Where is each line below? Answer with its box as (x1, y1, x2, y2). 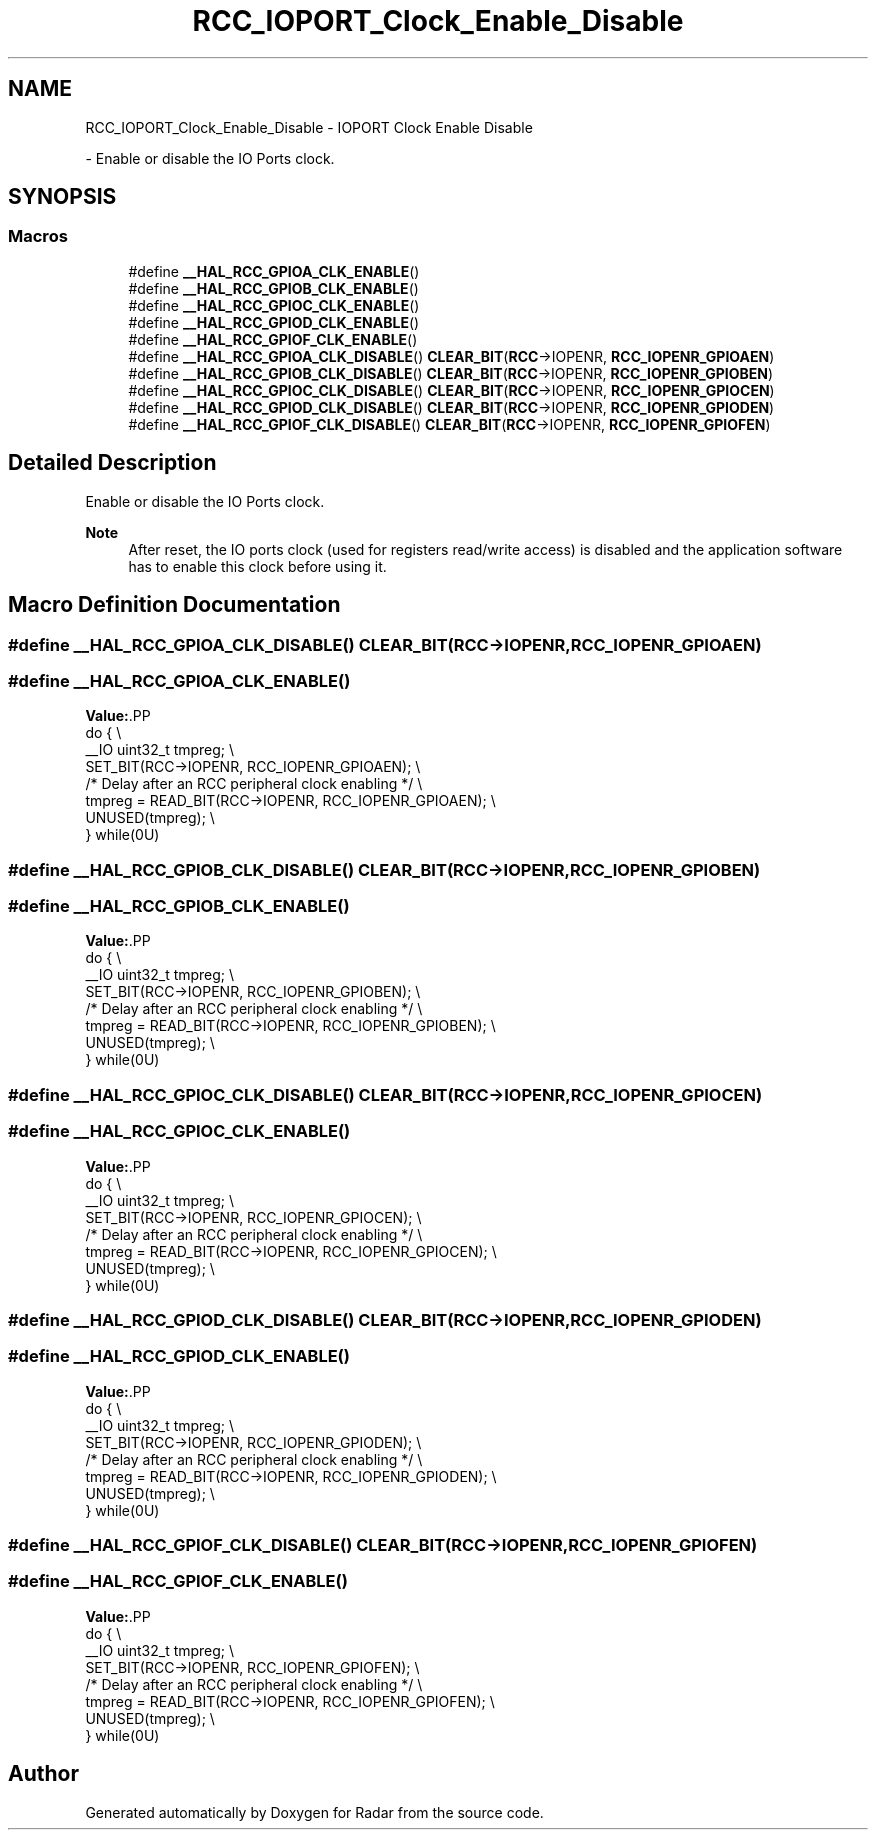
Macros (8, 226, 68, 247)
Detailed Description (8, 450, 217, 476)
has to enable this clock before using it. (128, 557, 387, 575)
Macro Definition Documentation (8, 592, 341, 618)
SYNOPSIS (8, 184, 117, 210)
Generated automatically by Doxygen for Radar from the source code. (85, 1803, 544, 1821)
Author (8, 1761, 79, 1787)
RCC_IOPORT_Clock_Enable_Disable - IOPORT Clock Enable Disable (85, 118, 533, 136)
